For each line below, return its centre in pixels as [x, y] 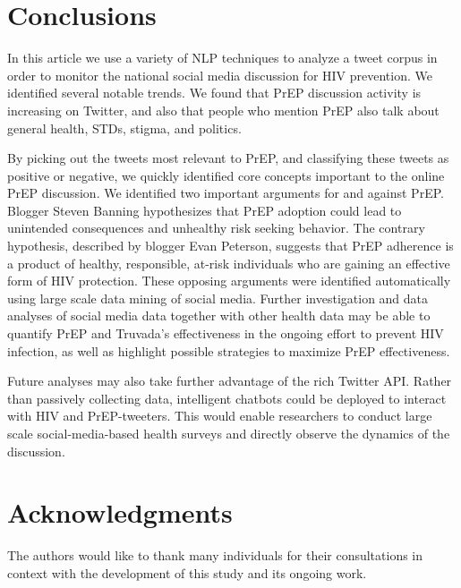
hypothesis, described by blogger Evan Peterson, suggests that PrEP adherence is [230, 246]
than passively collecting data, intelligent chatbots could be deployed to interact [227, 398]
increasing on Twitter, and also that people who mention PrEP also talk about [223, 110]
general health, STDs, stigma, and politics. [124, 128]
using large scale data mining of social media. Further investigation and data [218, 298]
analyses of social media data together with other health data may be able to [219, 315]
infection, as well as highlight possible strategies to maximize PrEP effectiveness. [229, 350]
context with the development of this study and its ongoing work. [187, 572]
